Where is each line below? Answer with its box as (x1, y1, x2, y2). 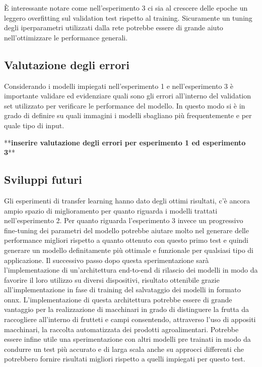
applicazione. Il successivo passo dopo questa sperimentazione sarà (4, 254, 209, 265)
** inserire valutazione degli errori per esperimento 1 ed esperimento (4, 137, 246, 147)
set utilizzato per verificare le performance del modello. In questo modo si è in (4, 100, 245, 111)
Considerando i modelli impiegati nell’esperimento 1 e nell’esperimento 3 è (4, 80, 233, 91)
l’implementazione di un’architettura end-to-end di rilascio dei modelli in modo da (4, 265, 258, 275)
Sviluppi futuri (4, 172, 82, 187)
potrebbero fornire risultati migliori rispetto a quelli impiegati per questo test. (4, 353, 245, 364)
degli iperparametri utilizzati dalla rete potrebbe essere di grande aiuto (4, 22, 223, 33)
